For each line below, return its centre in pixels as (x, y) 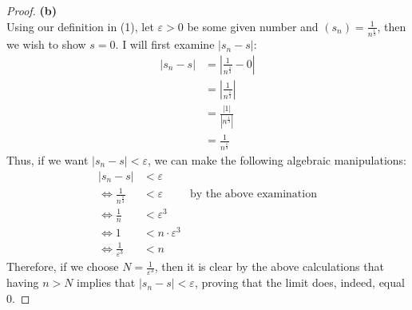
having (23, 282)
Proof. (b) (32, 10)
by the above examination (253, 195)
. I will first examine (165, 44)
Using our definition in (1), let (80, 26)
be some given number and (253, 26)
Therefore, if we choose (63, 266)
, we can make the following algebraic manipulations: (277, 159)
